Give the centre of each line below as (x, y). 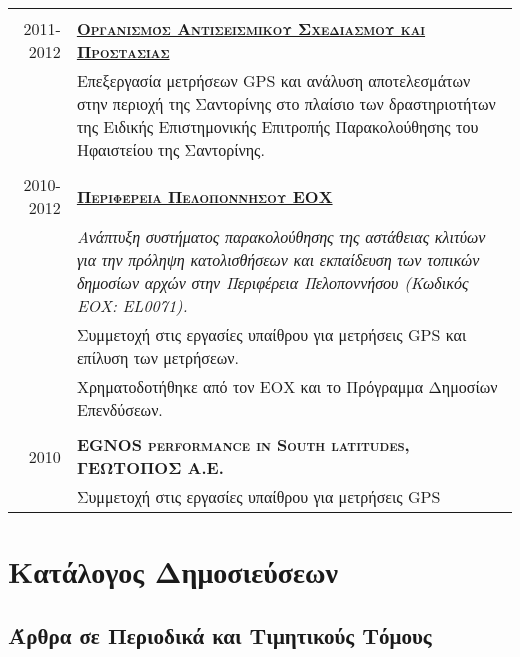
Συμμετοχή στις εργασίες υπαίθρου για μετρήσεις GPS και (271, 334)
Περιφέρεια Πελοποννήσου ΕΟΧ (204, 196)
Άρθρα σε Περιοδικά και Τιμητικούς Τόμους (220, 634)
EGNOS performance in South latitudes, (243, 444)
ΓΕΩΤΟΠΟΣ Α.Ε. (150, 467)
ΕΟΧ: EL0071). (132, 305)
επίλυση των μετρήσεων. (157, 357)
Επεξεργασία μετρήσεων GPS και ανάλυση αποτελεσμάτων (273, 80)
